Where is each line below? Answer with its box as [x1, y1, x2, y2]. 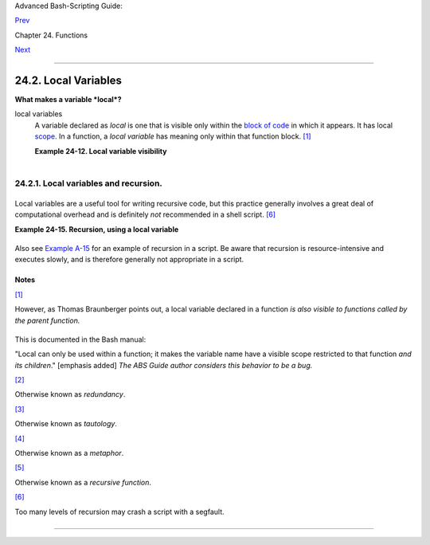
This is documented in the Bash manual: [14, 335, 147, 344]
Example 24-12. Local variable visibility [34, 146, 167, 155]
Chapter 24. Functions [14, 30, 88, 40]
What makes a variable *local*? [14, 95, 122, 104]
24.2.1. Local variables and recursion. [14, 178, 163, 189]
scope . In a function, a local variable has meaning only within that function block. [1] [34, 131, 311, 141]
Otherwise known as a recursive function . [14, 477, 151, 487]
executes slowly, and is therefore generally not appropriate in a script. [14, 255, 244, 265]
